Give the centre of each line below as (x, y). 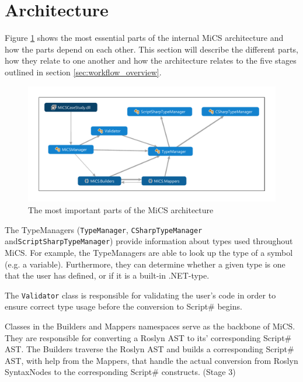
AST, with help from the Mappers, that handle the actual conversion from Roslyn (151, 360)
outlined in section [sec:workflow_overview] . (83, 72)
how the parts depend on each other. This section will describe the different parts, (152, 49)
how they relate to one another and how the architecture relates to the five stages (151, 60)
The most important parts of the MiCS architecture (121, 210)
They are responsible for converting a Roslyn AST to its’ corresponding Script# (148, 337)
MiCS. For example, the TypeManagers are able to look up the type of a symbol (149, 252)
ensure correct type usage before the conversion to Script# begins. (123, 306)
